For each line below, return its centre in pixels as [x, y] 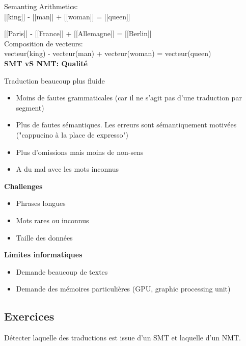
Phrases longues [41, 203]
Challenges [23, 186]
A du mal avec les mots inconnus [67, 169]
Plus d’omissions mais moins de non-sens [80, 152]
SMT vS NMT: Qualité [46, 63]
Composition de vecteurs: [44, 43]
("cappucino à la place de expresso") [72, 134]
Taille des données [44, 237]
